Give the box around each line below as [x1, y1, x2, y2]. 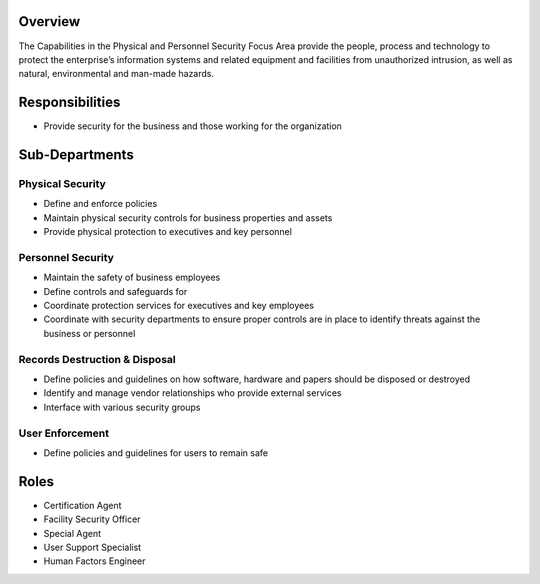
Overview [18, 13, 81, 30]
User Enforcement [18, 426, 110, 440]
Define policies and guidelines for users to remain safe [43, 446, 269, 459]
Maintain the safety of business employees [43, 271, 221, 284]
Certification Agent [43, 499, 122, 511]
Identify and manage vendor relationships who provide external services [43, 387, 342, 399]
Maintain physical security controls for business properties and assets [43, 211, 333, 224]
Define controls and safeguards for [43, 285, 188, 297]
